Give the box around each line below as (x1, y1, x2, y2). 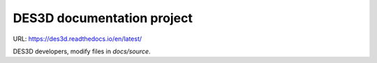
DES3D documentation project (13, 10, 193, 26)
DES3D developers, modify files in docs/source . (13, 47, 151, 55)
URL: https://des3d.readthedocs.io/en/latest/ (13, 35, 142, 43)
